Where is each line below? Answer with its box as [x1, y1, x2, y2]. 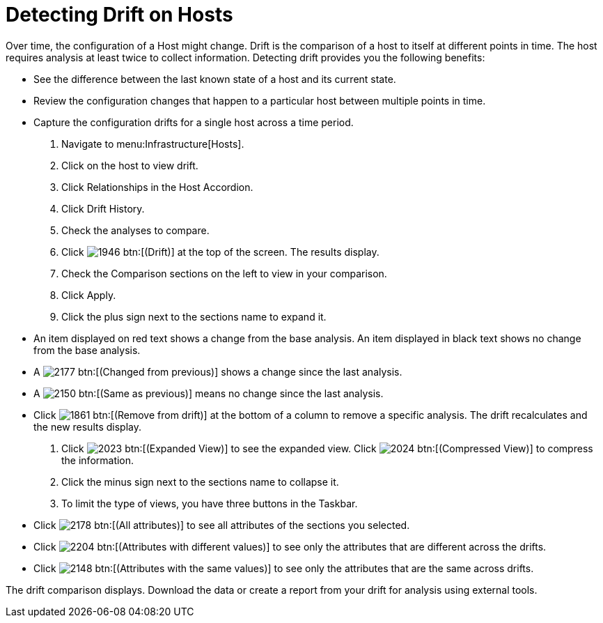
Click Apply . [61, 289, 116, 301]
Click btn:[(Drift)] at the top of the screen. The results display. [61, 245, 379, 258]
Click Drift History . [61, 202, 145, 215]
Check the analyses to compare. [61, 224, 210, 236]
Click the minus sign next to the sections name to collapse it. [61, 475, 339, 488]
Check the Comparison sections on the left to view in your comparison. [61, 267, 387, 279]
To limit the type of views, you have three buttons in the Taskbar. [61, 497, 358, 509]
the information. [61, 454, 134, 466]
